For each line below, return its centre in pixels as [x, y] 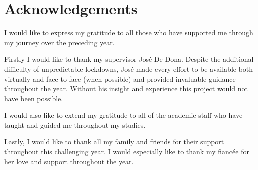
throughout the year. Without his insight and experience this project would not [126, 89]
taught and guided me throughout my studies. [75, 125]
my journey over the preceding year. [59, 42]
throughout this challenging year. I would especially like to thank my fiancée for [127, 152]
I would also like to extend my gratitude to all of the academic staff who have [123, 115]
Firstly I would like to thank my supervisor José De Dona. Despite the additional [129, 59]
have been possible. [34, 98]
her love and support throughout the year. [69, 161]
